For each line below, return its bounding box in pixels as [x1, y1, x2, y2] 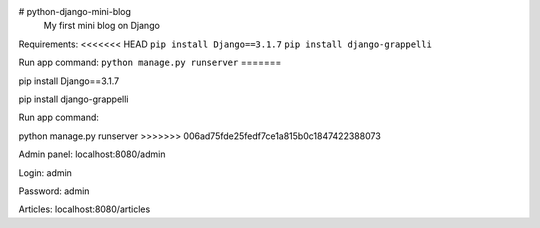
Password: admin [18, 185, 90, 197]
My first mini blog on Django [43, 20, 160, 32]
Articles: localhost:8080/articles [18, 203, 151, 215]
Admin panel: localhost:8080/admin [18, 148, 166, 160]
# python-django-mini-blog [18, 6, 132, 17]
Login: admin [18, 166, 72, 179]
